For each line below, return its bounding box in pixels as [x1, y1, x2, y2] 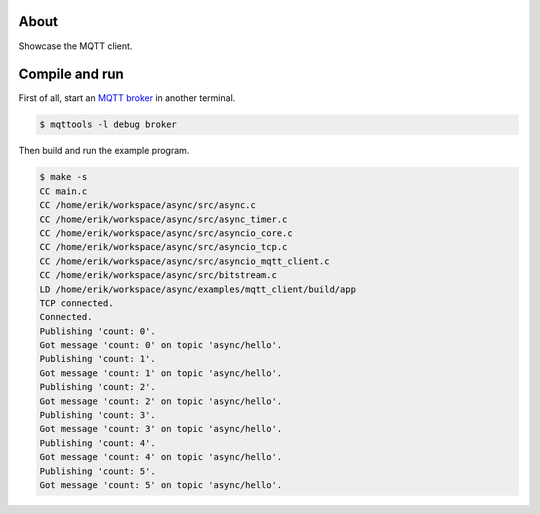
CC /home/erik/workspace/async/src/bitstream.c [39, 270, 277, 281]
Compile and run [18, 66, 124, 83]
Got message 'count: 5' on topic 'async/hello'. [39, 479, 283, 490]
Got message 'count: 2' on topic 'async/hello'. [39, 395, 283, 407]
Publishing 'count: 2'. [39, 381, 157, 393]
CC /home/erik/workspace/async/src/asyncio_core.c [39, 227, 294, 239]
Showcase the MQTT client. [18, 40, 133, 52]
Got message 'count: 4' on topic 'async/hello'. [39, 451, 283, 463]
